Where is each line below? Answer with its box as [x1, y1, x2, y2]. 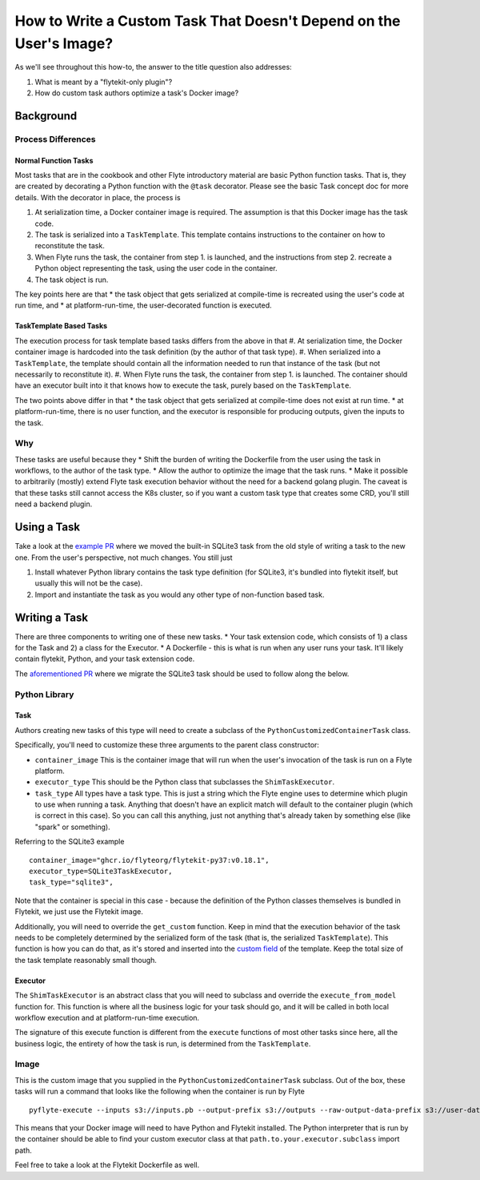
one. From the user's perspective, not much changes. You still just [14, 553, 233, 562]
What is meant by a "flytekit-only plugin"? [34, 77, 173, 87]
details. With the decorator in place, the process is [14, 192, 181, 202]
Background [14, 109, 78, 123]
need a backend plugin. [14, 499, 93, 509]
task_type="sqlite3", [29, 878, 114, 887]
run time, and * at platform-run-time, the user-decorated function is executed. [14, 300, 272, 310]
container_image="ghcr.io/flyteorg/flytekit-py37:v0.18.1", [29, 856, 270, 864]
